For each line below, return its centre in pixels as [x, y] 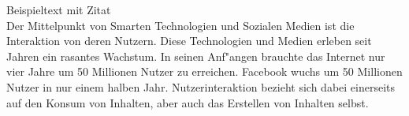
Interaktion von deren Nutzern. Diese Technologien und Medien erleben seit [189, 41]
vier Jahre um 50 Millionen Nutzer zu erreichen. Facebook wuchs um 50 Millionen [204, 71]
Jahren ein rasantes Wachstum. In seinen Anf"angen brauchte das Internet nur [196, 56]
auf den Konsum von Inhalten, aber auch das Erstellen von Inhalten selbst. [188, 102]
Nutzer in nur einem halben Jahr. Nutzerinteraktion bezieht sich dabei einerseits [201, 86]
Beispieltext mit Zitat [59, 9]
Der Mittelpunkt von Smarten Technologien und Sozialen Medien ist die [180, 25]
